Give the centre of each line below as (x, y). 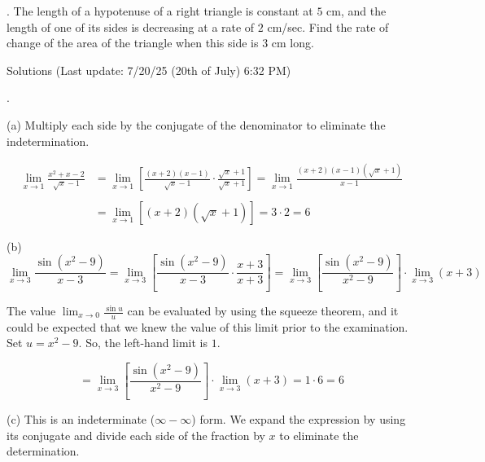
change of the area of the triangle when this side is (133, 43)
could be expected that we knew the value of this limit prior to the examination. (208, 326)
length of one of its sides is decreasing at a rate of (131, 26)
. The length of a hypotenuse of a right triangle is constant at (160, 11)
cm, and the (356, 11)
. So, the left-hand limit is (143, 343)
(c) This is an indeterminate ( (81, 418)
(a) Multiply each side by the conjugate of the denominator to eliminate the (196, 124)
